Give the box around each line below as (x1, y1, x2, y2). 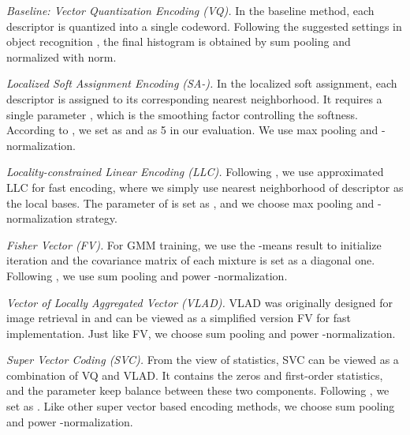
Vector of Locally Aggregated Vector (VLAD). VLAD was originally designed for (6, 294, 393, 310)
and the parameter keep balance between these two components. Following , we (6, 382, 389, 399)
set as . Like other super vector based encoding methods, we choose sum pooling (6, 398, 395, 414)
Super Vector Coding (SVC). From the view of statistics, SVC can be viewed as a (6, 351, 399, 368)
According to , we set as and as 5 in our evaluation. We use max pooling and (6, 122, 378, 138)
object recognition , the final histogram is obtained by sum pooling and (6, 33, 351, 50)
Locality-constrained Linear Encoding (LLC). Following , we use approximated (6, 163, 384, 180)
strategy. (76, 210, 117, 227)
